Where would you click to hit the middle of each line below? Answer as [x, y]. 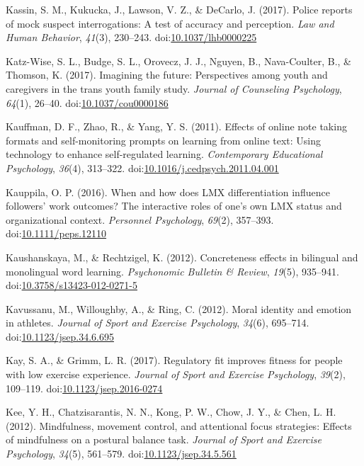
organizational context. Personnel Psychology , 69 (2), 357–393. [140, 219]
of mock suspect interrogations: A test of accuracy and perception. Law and [170, 23]
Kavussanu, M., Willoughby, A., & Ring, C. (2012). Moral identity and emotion [179, 308]
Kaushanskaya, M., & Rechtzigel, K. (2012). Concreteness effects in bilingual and [182, 257]
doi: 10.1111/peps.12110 [56, 233]
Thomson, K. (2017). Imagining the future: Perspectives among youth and [167, 75]
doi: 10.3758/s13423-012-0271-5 [72, 285]
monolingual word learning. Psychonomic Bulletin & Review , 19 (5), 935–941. [172, 271]
